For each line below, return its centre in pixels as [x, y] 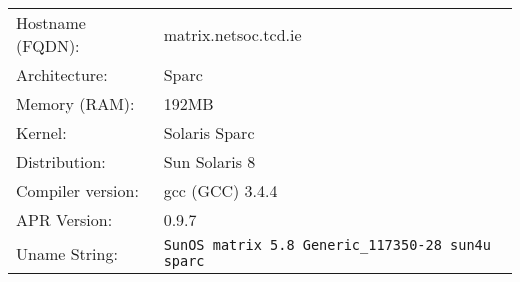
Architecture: [62, 74]
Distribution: [61, 161]
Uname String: [67, 253]
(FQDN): [48, 45]
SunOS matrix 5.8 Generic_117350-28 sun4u [327, 245]
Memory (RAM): [75, 103]
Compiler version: [77, 190]
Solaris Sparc [209, 132]
